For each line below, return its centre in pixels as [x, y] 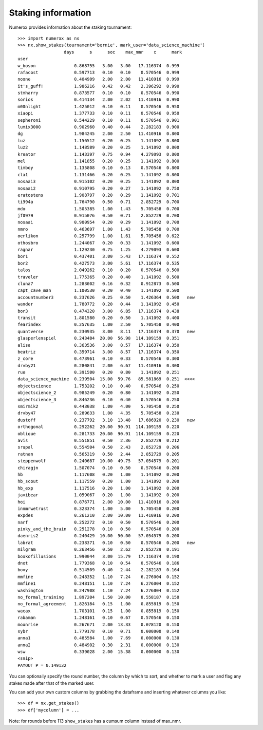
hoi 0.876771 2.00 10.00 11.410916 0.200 [99, 502]
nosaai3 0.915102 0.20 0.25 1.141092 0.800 [99, 182]
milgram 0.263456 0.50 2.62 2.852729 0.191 [99, 550]
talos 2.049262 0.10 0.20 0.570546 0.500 [99, 270]
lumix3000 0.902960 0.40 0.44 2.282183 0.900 [99, 127]
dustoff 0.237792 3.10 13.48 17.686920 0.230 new [106, 420]
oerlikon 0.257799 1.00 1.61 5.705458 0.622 [99, 236]
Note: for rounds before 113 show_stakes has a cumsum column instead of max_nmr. [95, 721]
